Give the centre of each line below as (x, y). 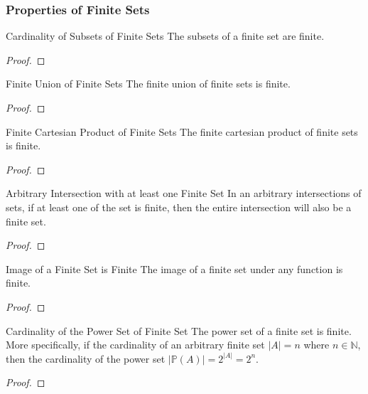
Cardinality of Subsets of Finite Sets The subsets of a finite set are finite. (165, 36)
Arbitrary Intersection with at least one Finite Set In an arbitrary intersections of (184, 193)
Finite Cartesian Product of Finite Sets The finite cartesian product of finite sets (182, 131)
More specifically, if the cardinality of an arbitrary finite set (135, 345)
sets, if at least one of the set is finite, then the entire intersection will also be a (179, 207)
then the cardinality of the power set (86, 358)
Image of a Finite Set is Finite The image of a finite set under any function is (174, 268)
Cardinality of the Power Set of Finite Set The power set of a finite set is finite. (179, 330)
